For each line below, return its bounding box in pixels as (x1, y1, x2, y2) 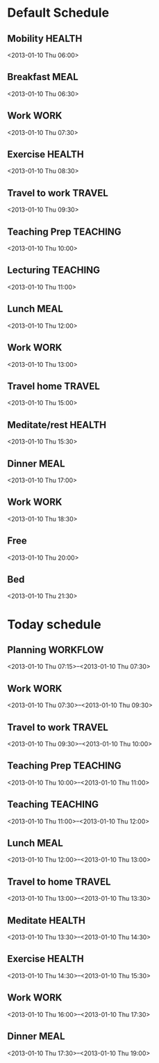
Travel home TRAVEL (7, 380, 101, 392)
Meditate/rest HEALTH (7, 419, 106, 431)
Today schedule (7, 616, 102, 632)
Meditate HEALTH (7, 914, 85, 927)
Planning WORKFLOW (7, 644, 104, 656)
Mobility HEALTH (7, 33, 83, 45)
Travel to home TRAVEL (7, 876, 111, 888)
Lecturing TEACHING (7, 265, 101, 276)
